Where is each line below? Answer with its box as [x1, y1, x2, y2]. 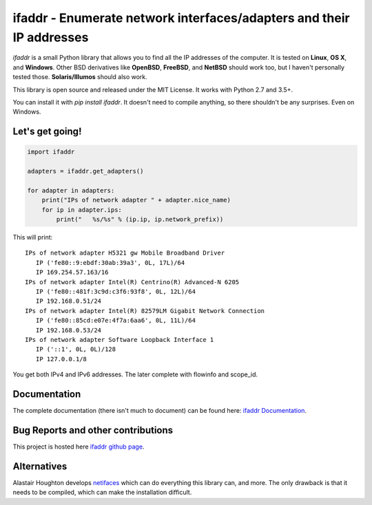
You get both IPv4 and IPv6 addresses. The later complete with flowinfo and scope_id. [12, 370, 258, 378]
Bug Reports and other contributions [12, 424, 174, 436]
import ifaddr [27, 148, 75, 156]
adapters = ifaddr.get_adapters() [27, 167, 144, 175]
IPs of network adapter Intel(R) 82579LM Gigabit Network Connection [25, 307, 265, 314]
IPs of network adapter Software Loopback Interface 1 [25, 336, 214, 343]
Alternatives [12, 460, 68, 472]
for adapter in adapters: [27, 186, 115, 194]
